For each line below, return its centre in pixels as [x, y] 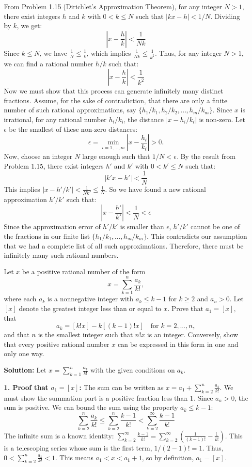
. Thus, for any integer [188, 53]
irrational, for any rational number [55, 119]
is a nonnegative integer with [90, 299]
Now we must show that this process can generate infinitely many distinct [114, 91]
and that [17, 335]
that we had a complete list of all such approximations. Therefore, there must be [124, 245]
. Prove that [185, 308]
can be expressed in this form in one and [178, 344]
